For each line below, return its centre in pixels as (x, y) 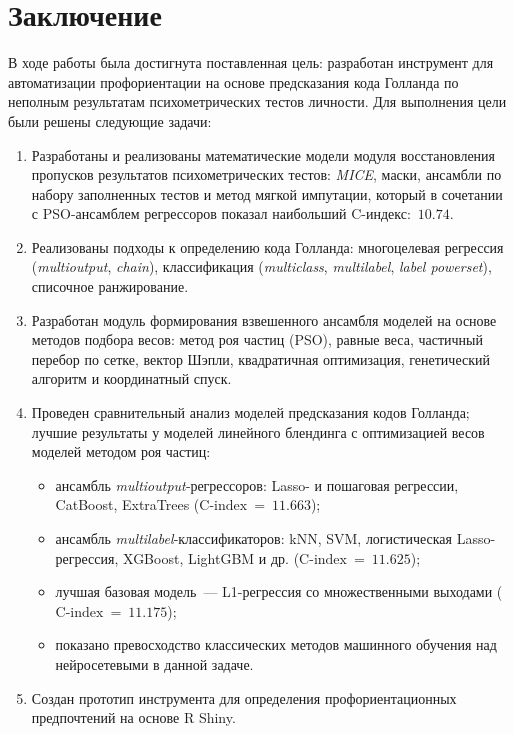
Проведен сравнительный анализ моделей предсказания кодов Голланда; (250, 412)
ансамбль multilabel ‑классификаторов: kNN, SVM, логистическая (253, 538)
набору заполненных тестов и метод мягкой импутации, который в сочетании (267, 193)
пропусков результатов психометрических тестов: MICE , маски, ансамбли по (266, 174)
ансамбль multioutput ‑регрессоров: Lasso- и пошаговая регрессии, (257, 484)
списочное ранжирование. (110, 286)
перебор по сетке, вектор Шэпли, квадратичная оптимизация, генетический (260, 358)
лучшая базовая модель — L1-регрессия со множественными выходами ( (279, 591)
